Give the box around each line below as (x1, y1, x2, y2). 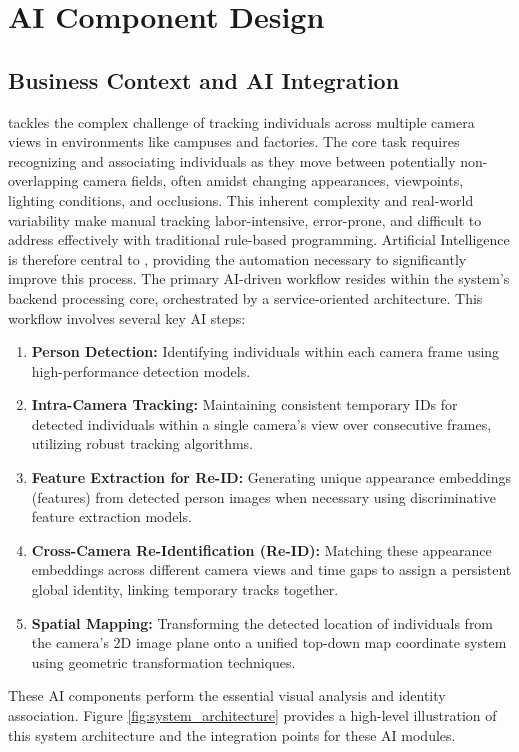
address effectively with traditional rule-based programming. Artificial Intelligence (8, 229, 510, 250)
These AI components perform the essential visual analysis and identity (8, 685, 446, 706)
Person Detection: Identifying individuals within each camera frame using (31, 341, 500, 362)
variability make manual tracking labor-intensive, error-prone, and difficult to (8, 209, 482, 230)
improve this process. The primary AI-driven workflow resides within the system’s (8, 268, 510, 289)
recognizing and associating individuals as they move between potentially (8, 150, 456, 171)
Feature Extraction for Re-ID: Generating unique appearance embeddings (31, 467, 511, 488)
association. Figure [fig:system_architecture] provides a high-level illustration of (8, 705, 497, 726)
